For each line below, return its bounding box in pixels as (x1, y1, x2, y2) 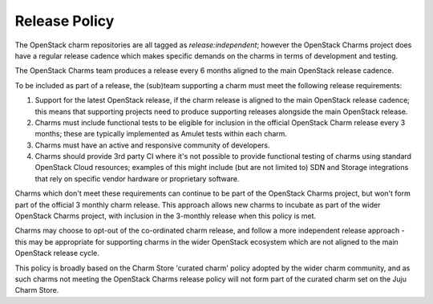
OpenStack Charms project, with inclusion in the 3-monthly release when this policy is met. (14, 211, 317, 221)
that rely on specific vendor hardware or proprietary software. (34, 173, 240, 184)
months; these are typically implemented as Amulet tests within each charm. (34, 129, 288, 139)
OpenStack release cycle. (14, 249, 99, 258)
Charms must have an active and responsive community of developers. (34, 140, 270, 150)
